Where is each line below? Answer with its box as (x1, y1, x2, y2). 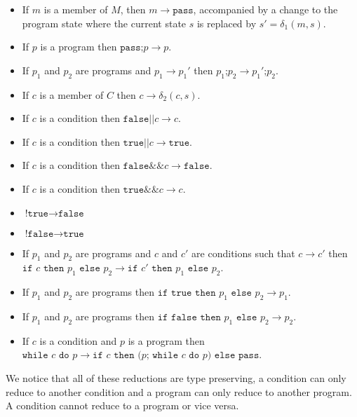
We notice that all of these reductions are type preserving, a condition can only (6, 370, 346, 385)
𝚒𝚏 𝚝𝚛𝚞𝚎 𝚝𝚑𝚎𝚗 (157, 288, 216, 299)
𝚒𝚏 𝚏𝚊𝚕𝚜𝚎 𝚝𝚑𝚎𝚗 (157, 312, 221, 322)
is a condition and (39, 333, 117, 348)
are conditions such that (191, 245, 295, 260)
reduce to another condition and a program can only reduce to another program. (6, 384, 352, 399)
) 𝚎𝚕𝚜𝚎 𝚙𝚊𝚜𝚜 (207, 350, 260, 361)
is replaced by (196, 15, 257, 30)
